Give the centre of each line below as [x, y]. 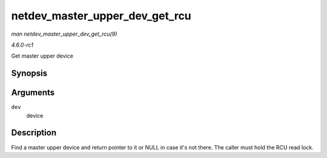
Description [34, 133]
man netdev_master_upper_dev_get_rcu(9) [64, 34]
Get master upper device [42, 56]
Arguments [33, 93]
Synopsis [29, 74]
